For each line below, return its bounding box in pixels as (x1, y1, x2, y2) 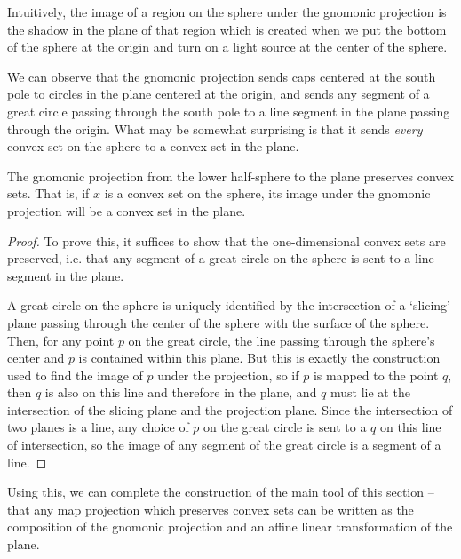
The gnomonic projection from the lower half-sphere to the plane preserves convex (7, 166, 454, 185)
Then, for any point (7, 331, 115, 349)
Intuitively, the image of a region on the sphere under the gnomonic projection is (7, 3, 447, 20)
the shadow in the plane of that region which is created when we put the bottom (7, 20, 447, 38)
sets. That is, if (7, 184, 90, 203)
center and (7, 348, 65, 367)
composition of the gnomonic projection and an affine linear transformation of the (7, 517, 453, 536)
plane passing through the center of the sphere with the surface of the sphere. (7, 313, 430, 331)
